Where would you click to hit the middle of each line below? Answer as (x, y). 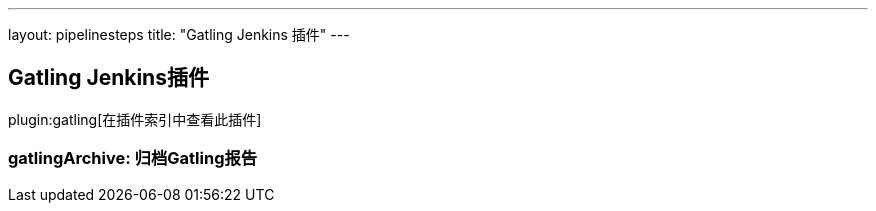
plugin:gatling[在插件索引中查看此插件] (135, 119)
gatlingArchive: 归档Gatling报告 (133, 158)
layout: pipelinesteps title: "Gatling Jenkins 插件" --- (179, 34)
